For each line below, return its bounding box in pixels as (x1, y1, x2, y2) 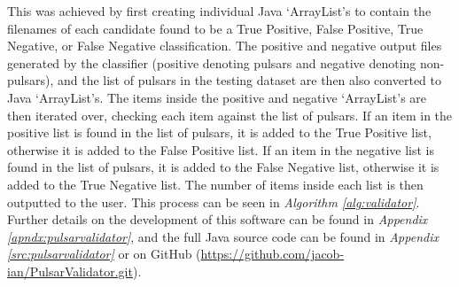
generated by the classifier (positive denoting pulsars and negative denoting (7, 53, 416, 72)
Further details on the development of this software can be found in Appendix (7, 210, 428, 229)
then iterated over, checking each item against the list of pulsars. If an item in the (7, 105, 453, 124)
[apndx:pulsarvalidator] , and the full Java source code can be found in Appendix (7, 227, 439, 245)
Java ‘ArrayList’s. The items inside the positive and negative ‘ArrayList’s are (7, 88, 427, 106)
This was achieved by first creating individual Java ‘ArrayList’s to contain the (7, 2, 432, 19)
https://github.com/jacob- (200, 244, 345, 263)
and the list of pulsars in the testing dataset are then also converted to (57, 71, 441, 89)
